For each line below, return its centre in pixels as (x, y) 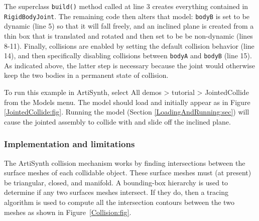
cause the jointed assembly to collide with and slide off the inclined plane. (117, 121)
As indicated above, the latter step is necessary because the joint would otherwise (129, 65)
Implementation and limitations (70, 144)
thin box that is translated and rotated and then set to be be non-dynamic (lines (128, 35)
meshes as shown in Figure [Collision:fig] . (68, 212)
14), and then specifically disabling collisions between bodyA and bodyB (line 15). (128, 56)
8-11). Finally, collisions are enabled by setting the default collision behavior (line (129, 45)
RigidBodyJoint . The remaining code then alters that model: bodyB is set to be (127, 16)
